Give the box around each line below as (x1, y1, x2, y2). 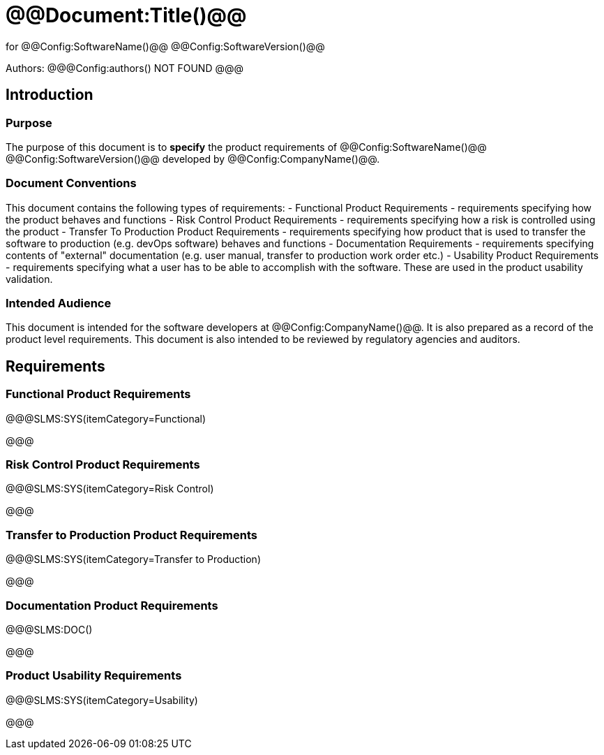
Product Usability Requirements (6, 668, 182, 683)
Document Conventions (6, 176, 137, 191)
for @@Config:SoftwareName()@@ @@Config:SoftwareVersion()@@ (6, 40, 325, 52)
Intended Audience (6, 296, 112, 311)
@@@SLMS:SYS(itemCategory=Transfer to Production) (6, 553, 261, 566)
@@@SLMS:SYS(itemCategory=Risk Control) (6, 483, 214, 495)
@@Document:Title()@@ (6, 3, 247, 27)
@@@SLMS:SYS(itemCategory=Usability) (6, 694, 198, 706)
